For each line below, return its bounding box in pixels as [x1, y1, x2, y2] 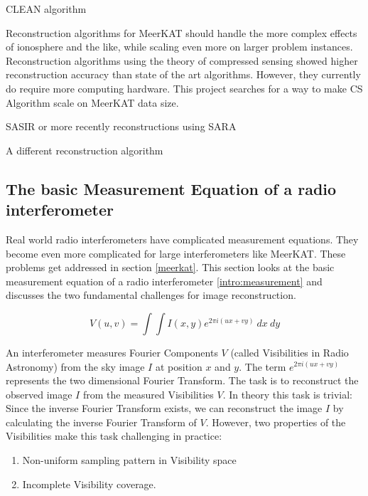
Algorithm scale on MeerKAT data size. [6, 95, 179, 110]
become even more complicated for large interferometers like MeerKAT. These [6, 246, 346, 260]
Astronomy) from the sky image [6, 359, 145, 374]
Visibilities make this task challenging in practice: [6, 428, 222, 443]
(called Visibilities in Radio [230, 344, 349, 359]
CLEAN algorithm [6, 1, 87, 16]
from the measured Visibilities [82, 386, 214, 401]
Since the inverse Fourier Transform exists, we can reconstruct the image [6, 401, 323, 416]
